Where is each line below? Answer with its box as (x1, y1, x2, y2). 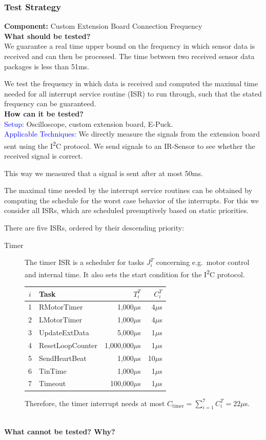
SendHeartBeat (39, 352, 87, 363)
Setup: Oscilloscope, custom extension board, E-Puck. (4, 118, 173, 129)
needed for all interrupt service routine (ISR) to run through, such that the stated (4, 88, 262, 99)
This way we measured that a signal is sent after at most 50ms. (4, 167, 203, 178)
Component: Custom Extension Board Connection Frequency (4, 21, 202, 31)
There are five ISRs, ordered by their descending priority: (4, 222, 185, 233)
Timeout (39, 378, 66, 389)
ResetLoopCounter (39, 339, 98, 350)
